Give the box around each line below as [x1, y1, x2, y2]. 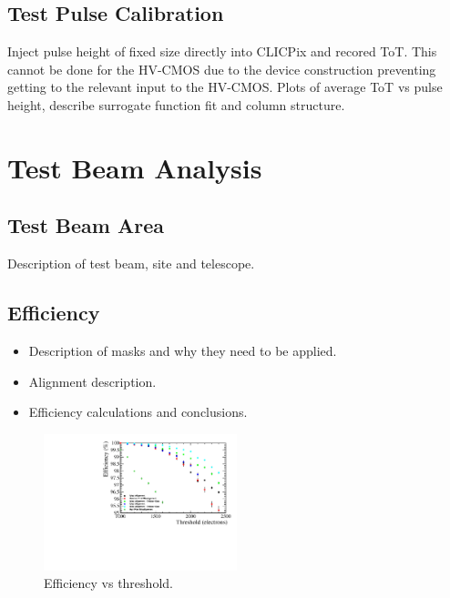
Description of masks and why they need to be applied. [28, 340, 337, 360]
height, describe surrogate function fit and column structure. [7, 95, 345, 114]
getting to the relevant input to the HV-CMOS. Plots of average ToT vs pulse [7, 77, 443, 96]
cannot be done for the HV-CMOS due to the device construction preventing [7, 59, 436, 78]
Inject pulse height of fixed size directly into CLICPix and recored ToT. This [7, 42, 437, 61]
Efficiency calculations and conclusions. [28, 402, 248, 421]
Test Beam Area [7, 211, 164, 239]
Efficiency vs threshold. [44, 573, 173, 593]
